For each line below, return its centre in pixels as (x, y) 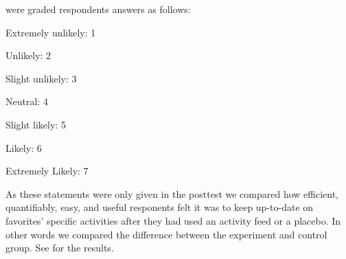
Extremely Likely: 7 (47, 171)
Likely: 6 (24, 147)
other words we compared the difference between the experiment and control (166, 234)
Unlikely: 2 (28, 55)
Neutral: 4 (27, 101)
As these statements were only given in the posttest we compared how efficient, (172, 193)
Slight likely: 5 (36, 124)
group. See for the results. (60, 248)
